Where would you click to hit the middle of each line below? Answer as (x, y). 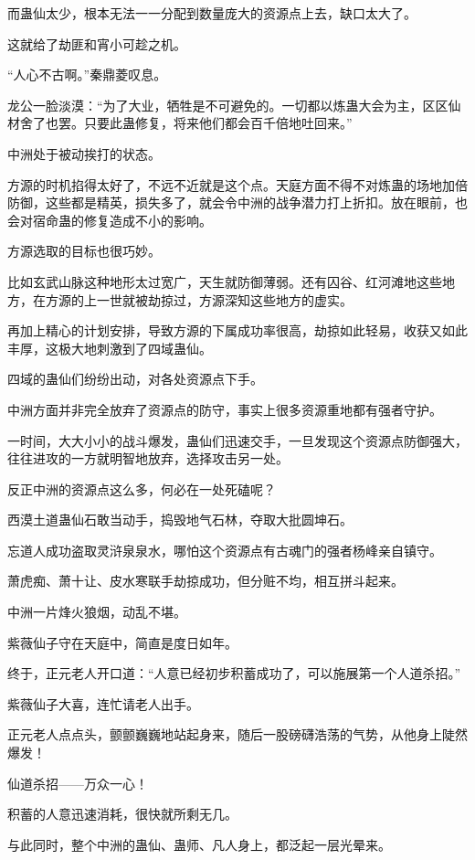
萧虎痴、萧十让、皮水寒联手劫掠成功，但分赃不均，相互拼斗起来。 (206, 581)
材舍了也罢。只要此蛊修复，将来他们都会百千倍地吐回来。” (180, 123)
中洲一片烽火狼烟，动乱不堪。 (97, 612)
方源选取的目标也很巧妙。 (84, 251)
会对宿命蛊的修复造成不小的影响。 (110, 220)
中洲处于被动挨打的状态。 (84, 153)
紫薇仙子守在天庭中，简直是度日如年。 (122, 642)
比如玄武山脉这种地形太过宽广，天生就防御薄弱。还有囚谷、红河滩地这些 (225, 281)
